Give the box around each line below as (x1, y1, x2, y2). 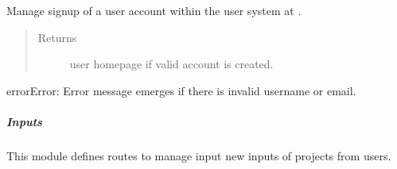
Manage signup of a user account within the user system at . (6, 2, 302, 18)
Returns (37, 29, 77, 45)
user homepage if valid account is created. (69, 56, 274, 72)
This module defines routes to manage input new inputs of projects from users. (6, 147, 391, 163)
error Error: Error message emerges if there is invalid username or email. (6, 82, 356, 98)
